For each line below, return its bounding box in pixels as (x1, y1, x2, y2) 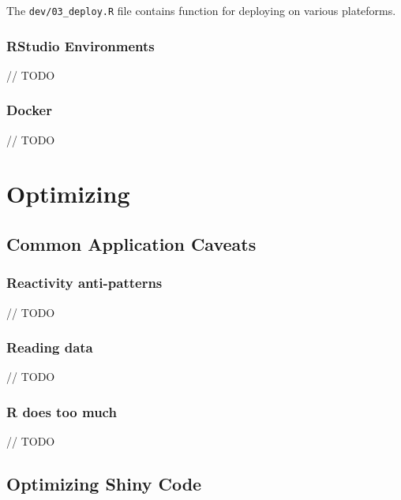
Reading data (6, 338, 93, 357)
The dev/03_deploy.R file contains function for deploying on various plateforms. (6, 2, 396, 18)
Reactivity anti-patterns (6, 273, 163, 293)
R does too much (6, 401, 117, 421)
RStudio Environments (6, 35, 155, 55)
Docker (6, 100, 52, 120)
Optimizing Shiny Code (6, 472, 202, 496)
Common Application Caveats (6, 232, 257, 256)
